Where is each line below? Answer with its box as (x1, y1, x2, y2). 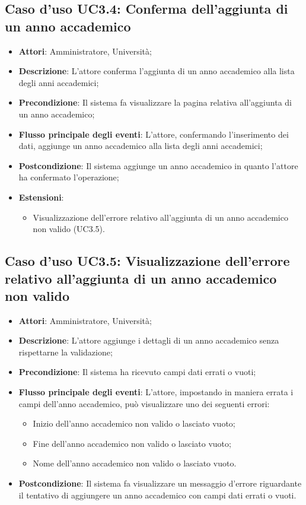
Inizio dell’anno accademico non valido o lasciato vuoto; (33, 417, 235, 430)
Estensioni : (18, 190, 64, 203)
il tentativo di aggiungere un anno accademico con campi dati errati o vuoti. (18, 488, 297, 501)
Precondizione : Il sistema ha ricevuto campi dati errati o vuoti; (18, 366, 256, 378)
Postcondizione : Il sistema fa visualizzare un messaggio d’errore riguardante (18, 477, 302, 490)
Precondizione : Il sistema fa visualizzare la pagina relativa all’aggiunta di (18, 96, 292, 109)
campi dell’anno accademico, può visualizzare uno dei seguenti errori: (18, 397, 270, 409)
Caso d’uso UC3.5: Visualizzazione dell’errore (5, 252, 290, 270)
